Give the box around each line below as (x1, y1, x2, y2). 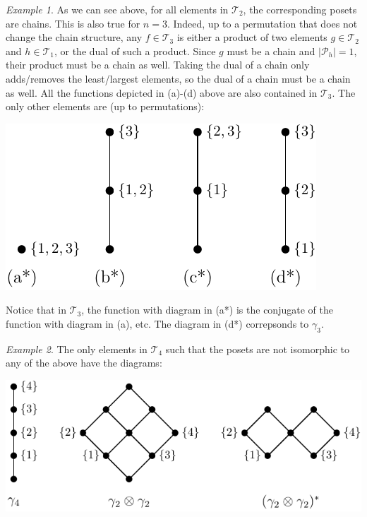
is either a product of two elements (176, 30, 327, 44)
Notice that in (6, 302, 66, 317)
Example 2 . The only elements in (6, 341, 148, 356)
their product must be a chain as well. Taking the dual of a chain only (6, 57, 310, 72)
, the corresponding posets (243, 2, 357, 16)
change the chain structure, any (6, 30, 143, 44)
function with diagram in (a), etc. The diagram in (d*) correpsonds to (6, 316, 309, 331)
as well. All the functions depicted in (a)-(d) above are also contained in (6, 85, 318, 100)
